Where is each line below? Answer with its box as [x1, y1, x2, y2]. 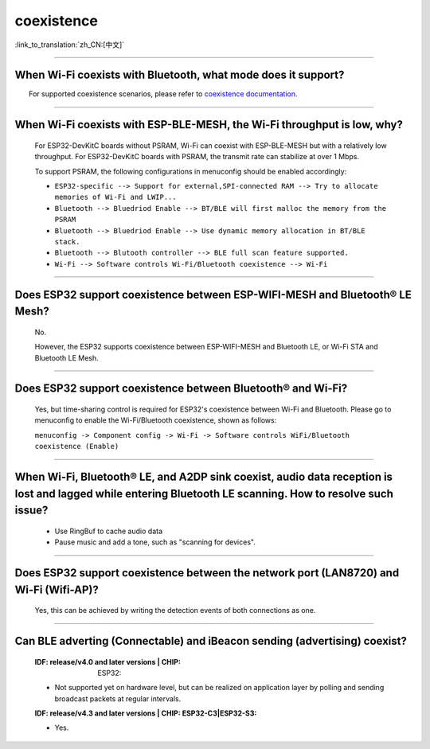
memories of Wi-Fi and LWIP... [54, 193, 177, 202]
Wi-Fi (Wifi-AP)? [14, 583, 99, 596]
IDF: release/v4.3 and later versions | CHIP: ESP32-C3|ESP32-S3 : [34, 708, 257, 718]
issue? [14, 504, 49, 517]
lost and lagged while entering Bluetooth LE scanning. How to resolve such [14, 486, 393, 501]
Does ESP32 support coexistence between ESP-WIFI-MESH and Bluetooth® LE [14, 287, 412, 302]
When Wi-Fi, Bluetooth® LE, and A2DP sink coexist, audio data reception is [14, 470, 393, 483]
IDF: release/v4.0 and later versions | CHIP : [34, 657, 181, 666]
